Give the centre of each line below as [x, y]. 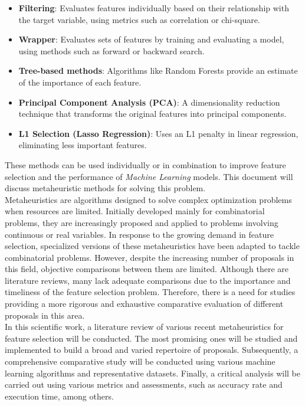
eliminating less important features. [83, 145]
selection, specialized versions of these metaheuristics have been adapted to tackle [152, 246]
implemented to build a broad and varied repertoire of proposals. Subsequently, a [152, 350]
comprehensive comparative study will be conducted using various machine [140, 361]
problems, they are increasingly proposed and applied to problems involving [142, 222]
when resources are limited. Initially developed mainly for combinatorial [135, 211]
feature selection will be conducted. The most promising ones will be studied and [151, 338]
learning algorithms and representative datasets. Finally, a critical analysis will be [152, 373]
